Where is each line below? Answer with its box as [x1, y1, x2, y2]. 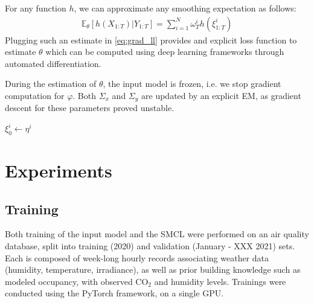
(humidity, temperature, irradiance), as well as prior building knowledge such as [5, 263, 301, 276]
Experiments [5, 158, 112, 183]
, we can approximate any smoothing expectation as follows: [74, 2, 296, 14]
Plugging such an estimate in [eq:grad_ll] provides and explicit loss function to [5, 33, 297, 46]
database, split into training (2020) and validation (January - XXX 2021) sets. [5, 240, 295, 252]
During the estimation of [5, 77, 97, 90]
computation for [5, 89, 65, 101]
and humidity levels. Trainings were [154, 275, 286, 287]
